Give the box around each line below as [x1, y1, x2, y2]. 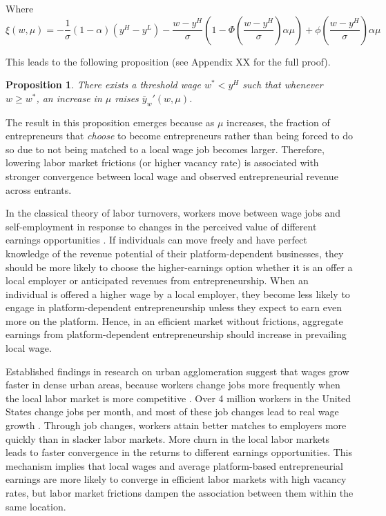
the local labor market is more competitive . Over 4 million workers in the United [6, 390, 351, 405]
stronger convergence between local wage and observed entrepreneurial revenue [6, 168, 338, 183]
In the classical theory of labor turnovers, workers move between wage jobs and [6, 206, 341, 220]
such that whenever [242, 77, 323, 92]
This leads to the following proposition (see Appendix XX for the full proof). [6, 54, 331, 68]
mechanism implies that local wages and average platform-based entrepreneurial [6, 458, 343, 473]
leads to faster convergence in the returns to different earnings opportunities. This [6, 445, 353, 459]
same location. [6, 499, 66, 513]
